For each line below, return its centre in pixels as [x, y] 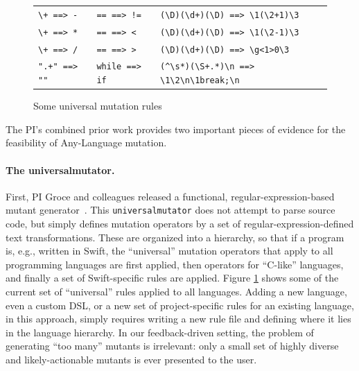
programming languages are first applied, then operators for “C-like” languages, [175, 264]
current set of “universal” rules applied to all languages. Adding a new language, [176, 292]
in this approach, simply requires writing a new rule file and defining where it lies [178, 319]
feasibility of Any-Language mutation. [86, 143]
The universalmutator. [60, 170]
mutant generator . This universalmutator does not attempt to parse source [170, 210]
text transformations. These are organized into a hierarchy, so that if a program [175, 237]
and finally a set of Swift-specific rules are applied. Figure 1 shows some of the [172, 278]
